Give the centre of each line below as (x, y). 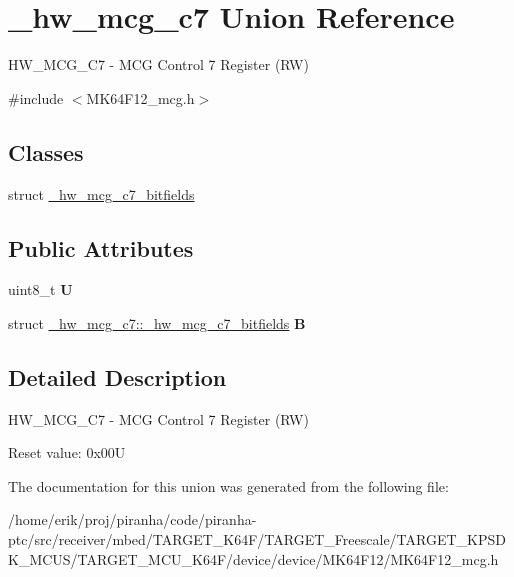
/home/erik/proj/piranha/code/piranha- (132, 519)
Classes (46, 151)
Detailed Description (117, 376)
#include (36, 97)
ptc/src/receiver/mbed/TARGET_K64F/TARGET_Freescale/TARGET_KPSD (257, 539)
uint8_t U (40, 289)
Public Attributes (101, 247)
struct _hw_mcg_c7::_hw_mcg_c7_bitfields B (157, 322)
